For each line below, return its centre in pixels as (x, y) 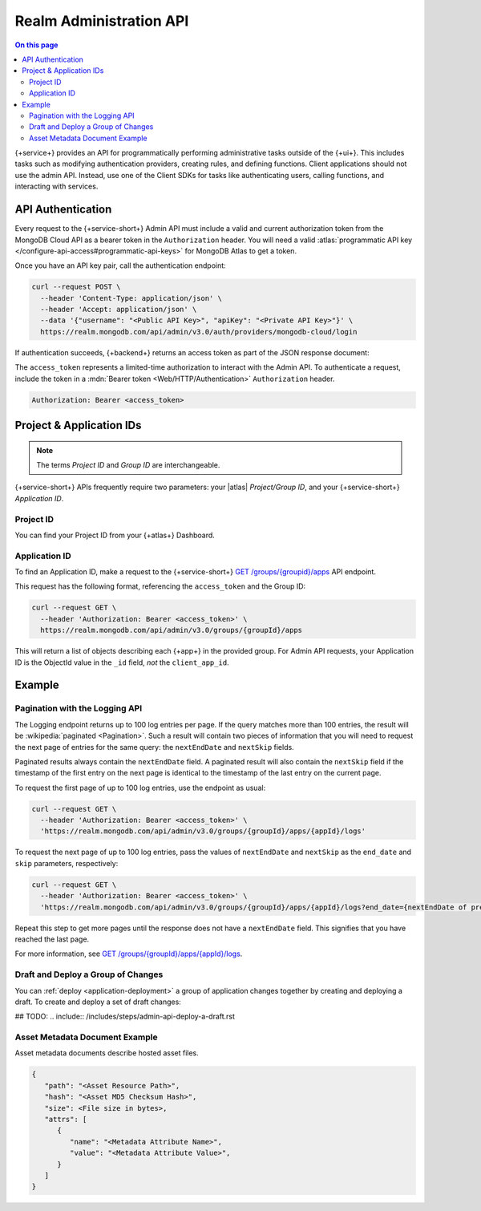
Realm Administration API (102, 21)
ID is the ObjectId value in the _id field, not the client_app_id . (122, 662)
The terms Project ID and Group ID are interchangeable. (128, 465)
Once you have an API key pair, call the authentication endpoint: (120, 265)
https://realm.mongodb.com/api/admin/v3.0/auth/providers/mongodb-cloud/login (199, 332)
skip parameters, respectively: (67, 863)
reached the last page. (52, 939)
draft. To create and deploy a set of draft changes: (98, 1002)
